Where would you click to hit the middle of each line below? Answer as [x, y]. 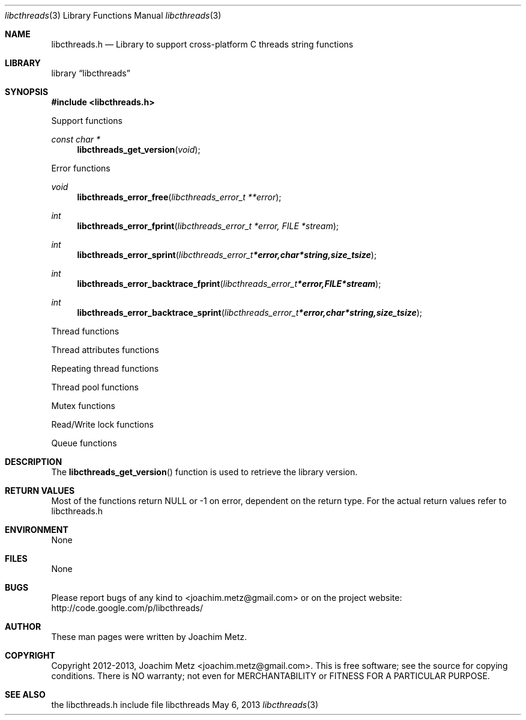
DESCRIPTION [34, 462]
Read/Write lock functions [102, 424]
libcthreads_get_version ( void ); [139, 149]
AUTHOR [23, 626]
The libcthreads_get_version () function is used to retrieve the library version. [204, 472]
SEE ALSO [25, 694]
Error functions [81, 168]
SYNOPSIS [27, 92]
